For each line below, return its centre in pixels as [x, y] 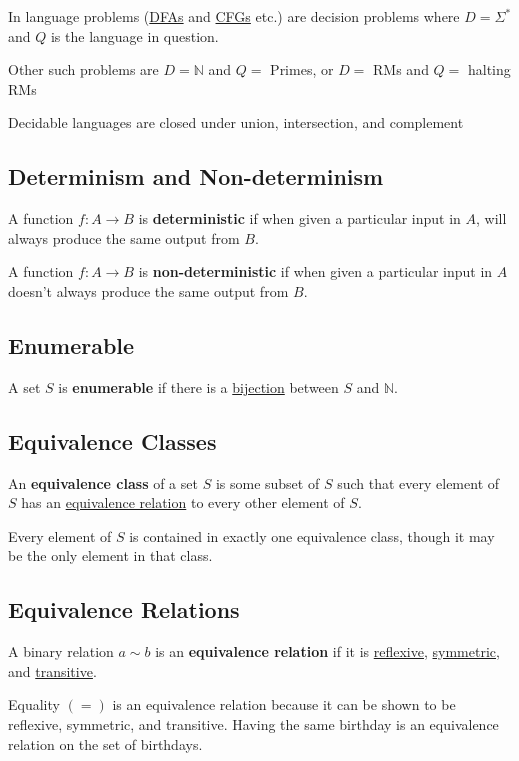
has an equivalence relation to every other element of [183, 502]
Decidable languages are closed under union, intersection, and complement [236, 122]
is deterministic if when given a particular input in [299, 218]
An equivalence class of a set [103, 482]
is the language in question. [134, 35]
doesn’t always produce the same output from [148, 290]
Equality [34, 704]
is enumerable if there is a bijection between [198, 386]
